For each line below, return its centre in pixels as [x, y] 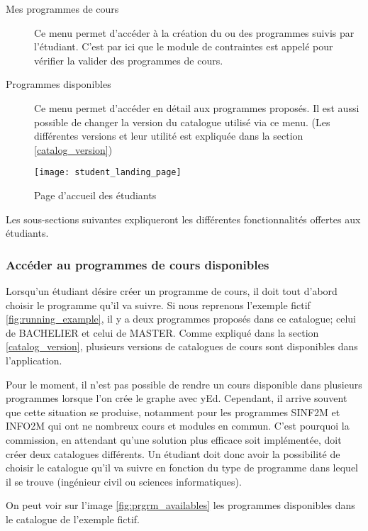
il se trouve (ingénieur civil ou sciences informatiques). [124, 481]
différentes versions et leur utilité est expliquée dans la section [169, 136]
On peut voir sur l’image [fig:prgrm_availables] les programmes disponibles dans [180, 505]
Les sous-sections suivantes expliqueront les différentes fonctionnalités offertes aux [183, 219]
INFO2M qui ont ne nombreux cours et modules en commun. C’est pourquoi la [178, 426]
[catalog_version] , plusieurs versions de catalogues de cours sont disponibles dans [182, 346]
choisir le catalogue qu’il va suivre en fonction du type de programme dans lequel [182, 468]
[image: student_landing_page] [108, 173]
